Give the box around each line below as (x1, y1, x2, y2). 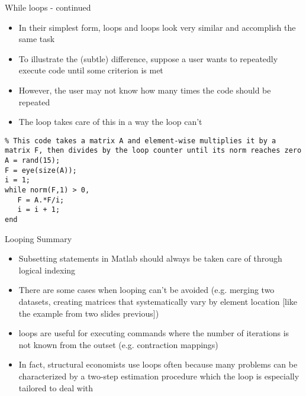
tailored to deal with (18, 381, 94, 394)
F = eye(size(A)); (5, 166, 77, 175)
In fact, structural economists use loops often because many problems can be (18, 358, 298, 371)
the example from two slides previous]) (18, 307, 159, 319)
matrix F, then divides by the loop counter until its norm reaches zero (5, 146, 302, 155)
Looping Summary (5, 232, 72, 244)
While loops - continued (5, 1, 91, 13)
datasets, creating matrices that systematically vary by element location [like (18, 295, 298, 308)
